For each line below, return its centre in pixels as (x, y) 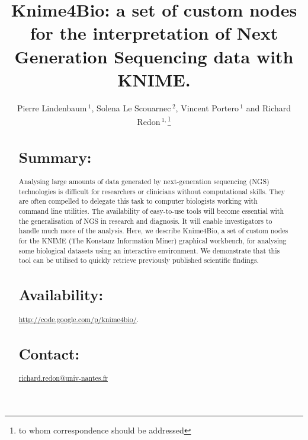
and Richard (269, 107)
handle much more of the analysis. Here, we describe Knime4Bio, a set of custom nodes (153, 231)
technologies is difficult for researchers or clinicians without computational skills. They (152, 191)
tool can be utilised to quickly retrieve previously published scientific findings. (139, 260)
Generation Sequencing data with (154, 56)
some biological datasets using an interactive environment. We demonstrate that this (149, 250)
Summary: (55, 157)
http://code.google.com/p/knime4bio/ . (78, 319)
